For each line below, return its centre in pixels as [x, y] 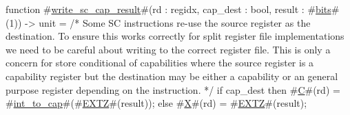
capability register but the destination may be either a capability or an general [172, 76]
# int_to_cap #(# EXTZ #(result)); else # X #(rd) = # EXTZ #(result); [156, 103]
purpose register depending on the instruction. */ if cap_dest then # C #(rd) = [173, 89]
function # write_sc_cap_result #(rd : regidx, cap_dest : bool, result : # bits [168, 9]
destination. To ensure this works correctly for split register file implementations [175, 36]
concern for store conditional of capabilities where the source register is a [160, 63]
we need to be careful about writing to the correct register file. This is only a [168, 49]
